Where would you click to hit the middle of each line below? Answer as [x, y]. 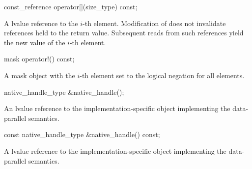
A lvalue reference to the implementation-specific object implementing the [115, 151]
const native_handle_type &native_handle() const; [82, 134]
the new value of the [35, 42]
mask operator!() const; [39, 59]
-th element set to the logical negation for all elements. [162, 75]
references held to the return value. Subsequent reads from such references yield [124, 33]
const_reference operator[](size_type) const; [71, 6]
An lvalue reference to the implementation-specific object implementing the [117, 108]
